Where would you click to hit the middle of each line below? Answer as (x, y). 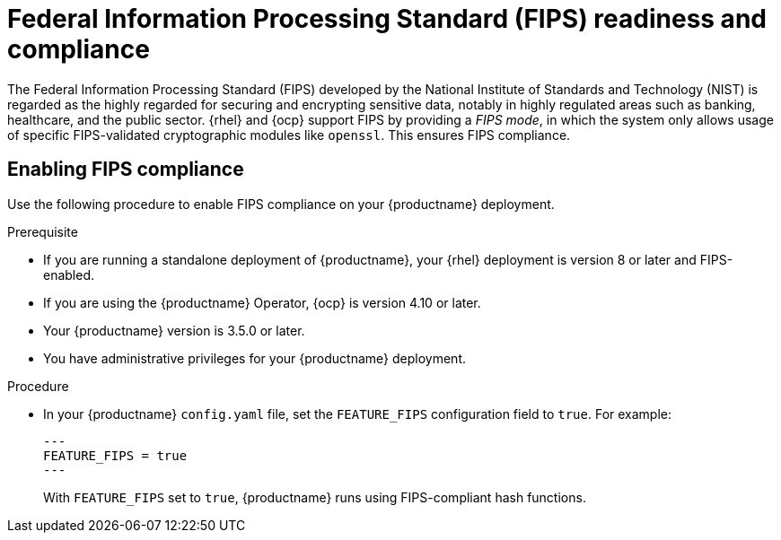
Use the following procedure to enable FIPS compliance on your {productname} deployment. (281, 204)
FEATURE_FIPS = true (115, 455)
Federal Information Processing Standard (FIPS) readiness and (387, 19)
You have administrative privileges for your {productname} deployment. (254, 358)
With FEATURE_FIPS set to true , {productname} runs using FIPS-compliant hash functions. (315, 497)
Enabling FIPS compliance (126, 170)
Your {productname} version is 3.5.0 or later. (174, 330)
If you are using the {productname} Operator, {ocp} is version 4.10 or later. (262, 302)
